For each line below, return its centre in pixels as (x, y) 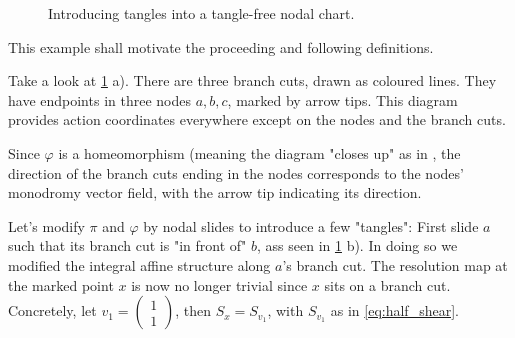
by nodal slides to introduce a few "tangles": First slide (311, 225)
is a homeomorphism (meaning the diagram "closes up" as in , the (259, 152)
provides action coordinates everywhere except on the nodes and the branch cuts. (257, 119)
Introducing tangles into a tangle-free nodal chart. (201, 13)
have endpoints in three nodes (99, 99)
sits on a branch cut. (387, 284)
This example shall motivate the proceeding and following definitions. (221, 46)
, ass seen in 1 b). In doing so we (357, 245)
